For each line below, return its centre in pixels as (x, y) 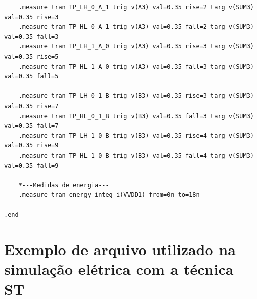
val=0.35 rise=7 (31, 106)
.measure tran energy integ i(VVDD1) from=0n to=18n (109, 195)
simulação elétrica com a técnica (119, 269)
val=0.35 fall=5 (31, 77)
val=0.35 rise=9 (31, 146)
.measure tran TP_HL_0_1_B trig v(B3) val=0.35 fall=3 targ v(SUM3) (136, 116)
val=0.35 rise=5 (31, 56)
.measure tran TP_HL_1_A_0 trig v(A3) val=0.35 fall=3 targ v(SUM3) (136, 66)
